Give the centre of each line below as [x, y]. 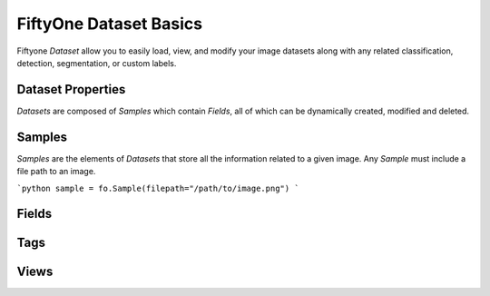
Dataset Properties [71, 89]
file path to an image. [56, 172]
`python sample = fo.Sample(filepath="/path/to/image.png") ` [158, 188]
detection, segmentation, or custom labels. [97, 63]
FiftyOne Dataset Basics [110, 24]
